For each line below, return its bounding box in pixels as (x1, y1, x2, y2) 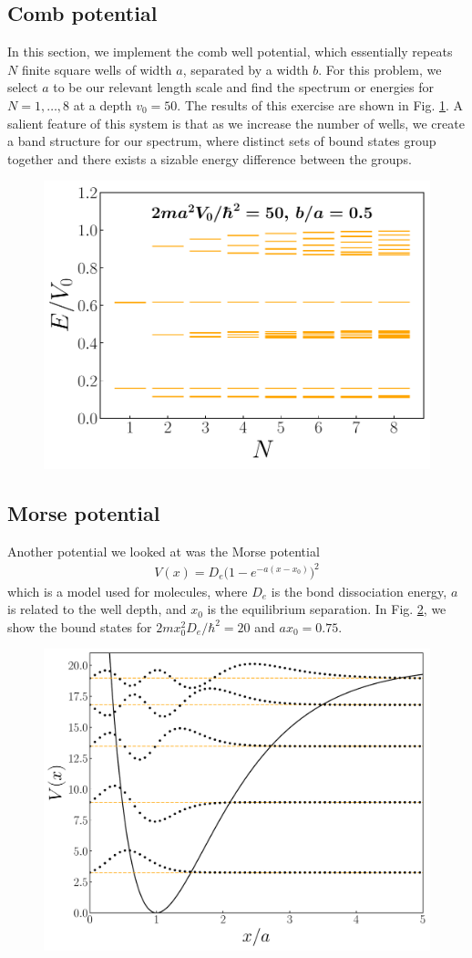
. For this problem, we (318, 59, 442, 78)
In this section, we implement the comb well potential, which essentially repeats (7, 42, 453, 61)
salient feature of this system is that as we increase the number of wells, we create (7, 113, 465, 132)
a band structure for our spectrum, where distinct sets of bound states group (7, 131, 436, 151)
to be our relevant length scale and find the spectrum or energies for (53, 78, 434, 97)
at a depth (73, 95, 132, 114)
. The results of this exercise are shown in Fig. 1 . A (177, 95, 464, 114)
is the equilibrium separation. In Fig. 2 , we (207, 599, 446, 619)
